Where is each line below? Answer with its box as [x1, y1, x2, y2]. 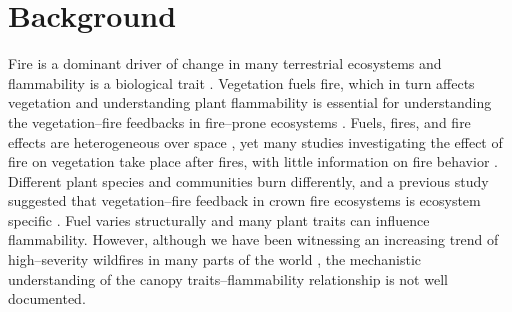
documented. [8, 288, 86, 309]
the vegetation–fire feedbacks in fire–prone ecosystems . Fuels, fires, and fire [8, 111, 471, 132]
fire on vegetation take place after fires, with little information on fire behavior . [8, 151, 498, 172]
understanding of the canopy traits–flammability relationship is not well [8, 268, 448, 289]
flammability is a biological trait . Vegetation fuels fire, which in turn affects [8, 72, 475, 93]
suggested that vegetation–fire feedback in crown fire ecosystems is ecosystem [8, 190, 481, 211]
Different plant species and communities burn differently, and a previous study [8, 170, 489, 191]
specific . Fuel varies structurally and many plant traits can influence [8, 209, 430, 230]
